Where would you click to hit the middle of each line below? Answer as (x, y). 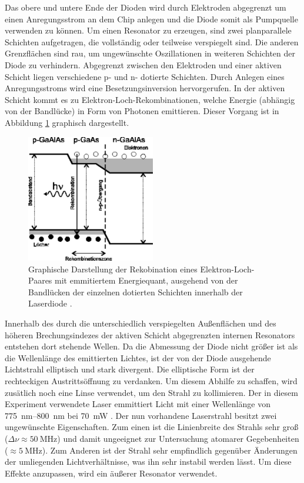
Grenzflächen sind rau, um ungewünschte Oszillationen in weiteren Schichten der (150, 53)
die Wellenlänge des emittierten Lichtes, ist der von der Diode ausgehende (138, 357)
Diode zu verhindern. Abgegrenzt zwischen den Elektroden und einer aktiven (143, 64)
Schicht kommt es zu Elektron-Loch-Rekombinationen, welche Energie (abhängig (150, 99)
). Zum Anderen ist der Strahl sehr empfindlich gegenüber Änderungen (170, 450)
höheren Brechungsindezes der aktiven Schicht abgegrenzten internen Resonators (150, 334)
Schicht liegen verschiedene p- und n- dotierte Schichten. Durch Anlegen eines (145, 76)
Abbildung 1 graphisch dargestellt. (67, 122)
